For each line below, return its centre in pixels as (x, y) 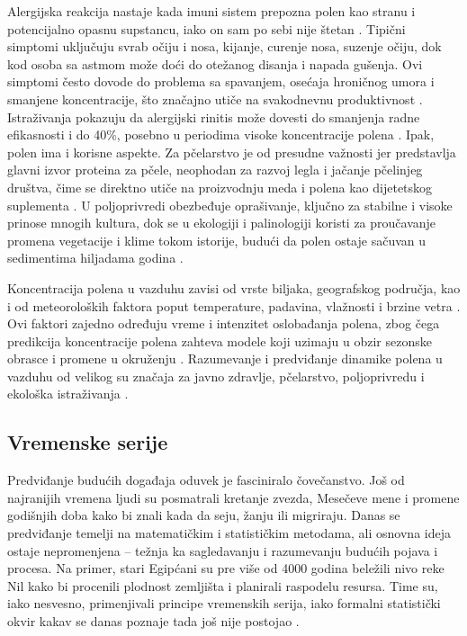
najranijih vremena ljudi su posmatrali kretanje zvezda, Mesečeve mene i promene (233, 497)
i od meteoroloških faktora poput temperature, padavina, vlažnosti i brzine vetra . (234, 305)
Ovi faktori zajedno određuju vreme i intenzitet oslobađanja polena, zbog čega (224, 323)
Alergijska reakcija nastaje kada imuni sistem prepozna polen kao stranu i (211, 11)
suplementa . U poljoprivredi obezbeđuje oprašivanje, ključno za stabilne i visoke (230, 205)
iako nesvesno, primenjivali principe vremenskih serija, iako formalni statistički (224, 603)
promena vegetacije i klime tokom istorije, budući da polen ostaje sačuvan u (217, 240)
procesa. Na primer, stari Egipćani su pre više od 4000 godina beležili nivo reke (226, 568)
